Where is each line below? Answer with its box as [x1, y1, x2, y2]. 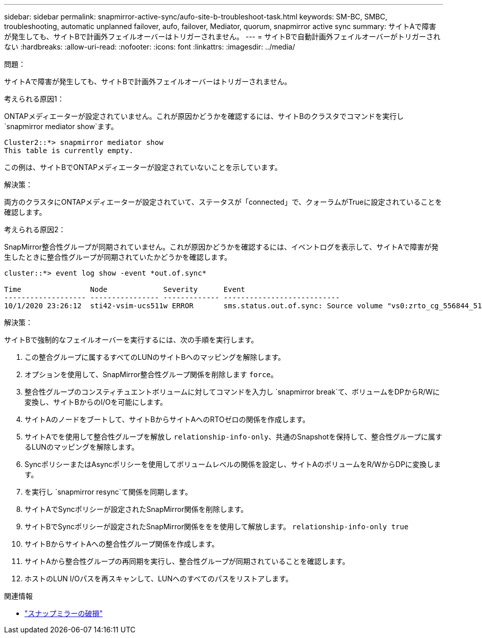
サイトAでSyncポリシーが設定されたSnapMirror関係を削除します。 [25, 505, 248, 513]
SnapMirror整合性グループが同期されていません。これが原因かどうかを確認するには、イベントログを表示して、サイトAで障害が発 [4, 242, 439, 251]
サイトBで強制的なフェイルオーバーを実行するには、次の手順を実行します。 [4, 335, 258, 344]
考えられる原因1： [4, 94, 64, 103]
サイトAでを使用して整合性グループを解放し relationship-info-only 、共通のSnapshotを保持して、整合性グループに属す [25, 432, 443, 441]
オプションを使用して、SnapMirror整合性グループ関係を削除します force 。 [25, 370, 278, 379]
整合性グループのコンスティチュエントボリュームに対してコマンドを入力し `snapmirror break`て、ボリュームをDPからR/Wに [25, 387, 440, 396]
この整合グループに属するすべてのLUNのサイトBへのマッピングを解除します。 [25, 353, 285, 361]
